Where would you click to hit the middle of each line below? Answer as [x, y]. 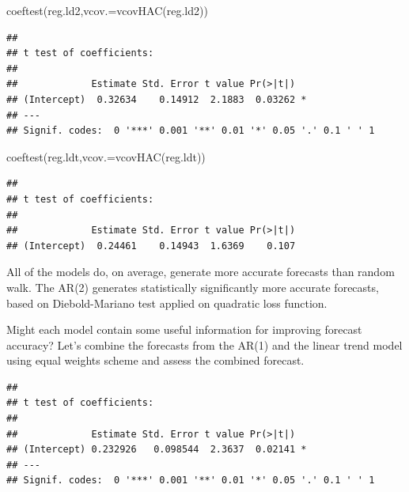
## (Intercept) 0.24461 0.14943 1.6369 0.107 [151, 246]
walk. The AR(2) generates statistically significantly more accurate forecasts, [193, 287]
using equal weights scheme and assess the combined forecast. [155, 360]
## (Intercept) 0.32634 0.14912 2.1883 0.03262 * [157, 99]
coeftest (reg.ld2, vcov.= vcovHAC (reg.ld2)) [107, 10]
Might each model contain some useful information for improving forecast [184, 329]
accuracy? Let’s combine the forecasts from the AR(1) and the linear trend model [204, 344]
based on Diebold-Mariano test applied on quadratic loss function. [167, 303]
